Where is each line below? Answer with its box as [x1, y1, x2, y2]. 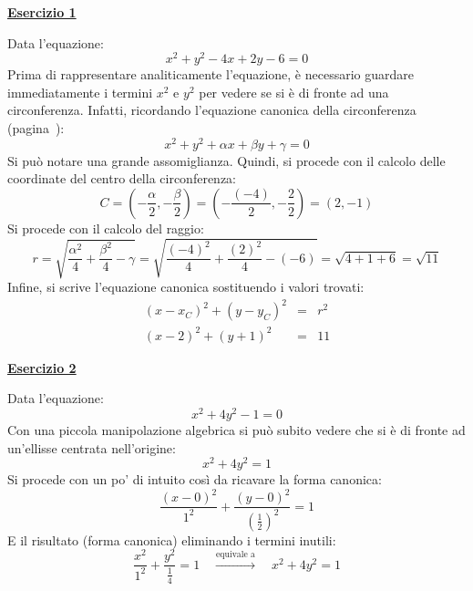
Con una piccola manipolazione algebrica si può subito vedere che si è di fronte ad [7, 420, 466, 439]
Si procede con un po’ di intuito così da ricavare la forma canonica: [7, 470, 382, 489]
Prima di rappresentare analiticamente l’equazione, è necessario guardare [7, 65, 414, 84]
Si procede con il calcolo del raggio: [7, 218, 204, 237]
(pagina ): [7, 119, 65, 138]
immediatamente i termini [7, 82, 153, 101]
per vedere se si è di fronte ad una [199, 82, 389, 101]
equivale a [216, 550, 255, 560]
